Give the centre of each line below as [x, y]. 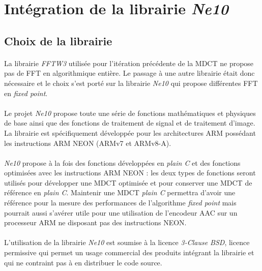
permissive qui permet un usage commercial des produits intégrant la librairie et [129, 252]
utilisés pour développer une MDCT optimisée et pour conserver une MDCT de [128, 182]
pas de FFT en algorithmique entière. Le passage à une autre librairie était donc [129, 73]
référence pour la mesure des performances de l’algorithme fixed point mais [120, 203]
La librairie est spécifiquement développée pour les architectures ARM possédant [130, 132]
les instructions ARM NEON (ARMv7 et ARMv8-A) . [88, 143]
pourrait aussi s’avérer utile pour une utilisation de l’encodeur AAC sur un [121, 212]
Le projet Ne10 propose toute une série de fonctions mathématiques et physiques [130, 113]
